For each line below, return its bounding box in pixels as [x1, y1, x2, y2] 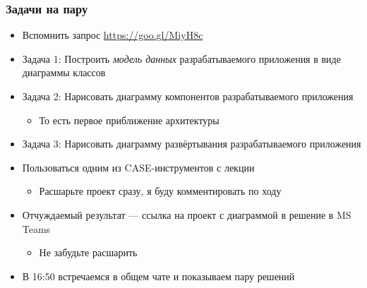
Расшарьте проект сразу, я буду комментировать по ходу [39, 184, 282, 198]
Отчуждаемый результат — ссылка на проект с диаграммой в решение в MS [22, 207, 351, 222]
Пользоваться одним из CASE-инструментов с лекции [22, 160, 255, 174]
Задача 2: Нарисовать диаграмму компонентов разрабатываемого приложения [22, 89, 354, 103]
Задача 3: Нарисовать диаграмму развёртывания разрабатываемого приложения [22, 136, 361, 151]
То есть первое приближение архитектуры [39, 112, 219, 127]
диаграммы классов [22, 65, 106, 80]
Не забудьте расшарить [39, 245, 138, 260]
